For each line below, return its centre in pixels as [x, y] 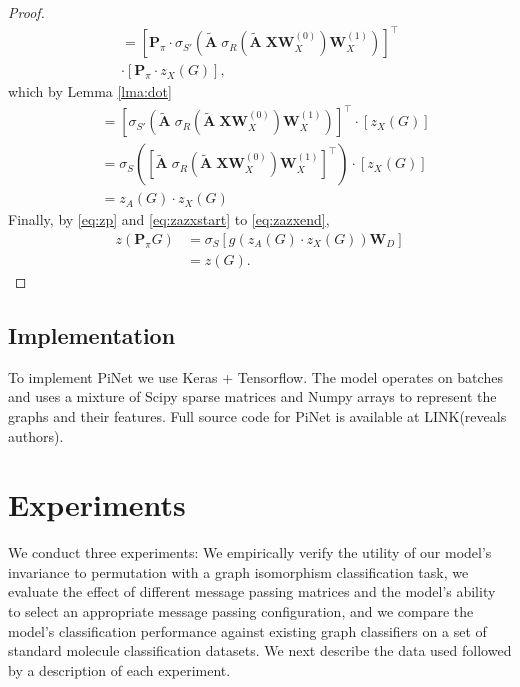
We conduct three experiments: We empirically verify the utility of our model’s [250, 552]
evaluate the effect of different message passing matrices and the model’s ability [252, 591]
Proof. [26, 12]
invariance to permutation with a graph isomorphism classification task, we [238, 571]
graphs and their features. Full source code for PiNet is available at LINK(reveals [257, 415]
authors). [36, 435]
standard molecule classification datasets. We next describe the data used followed [260, 650]
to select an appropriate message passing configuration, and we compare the [241, 611]
